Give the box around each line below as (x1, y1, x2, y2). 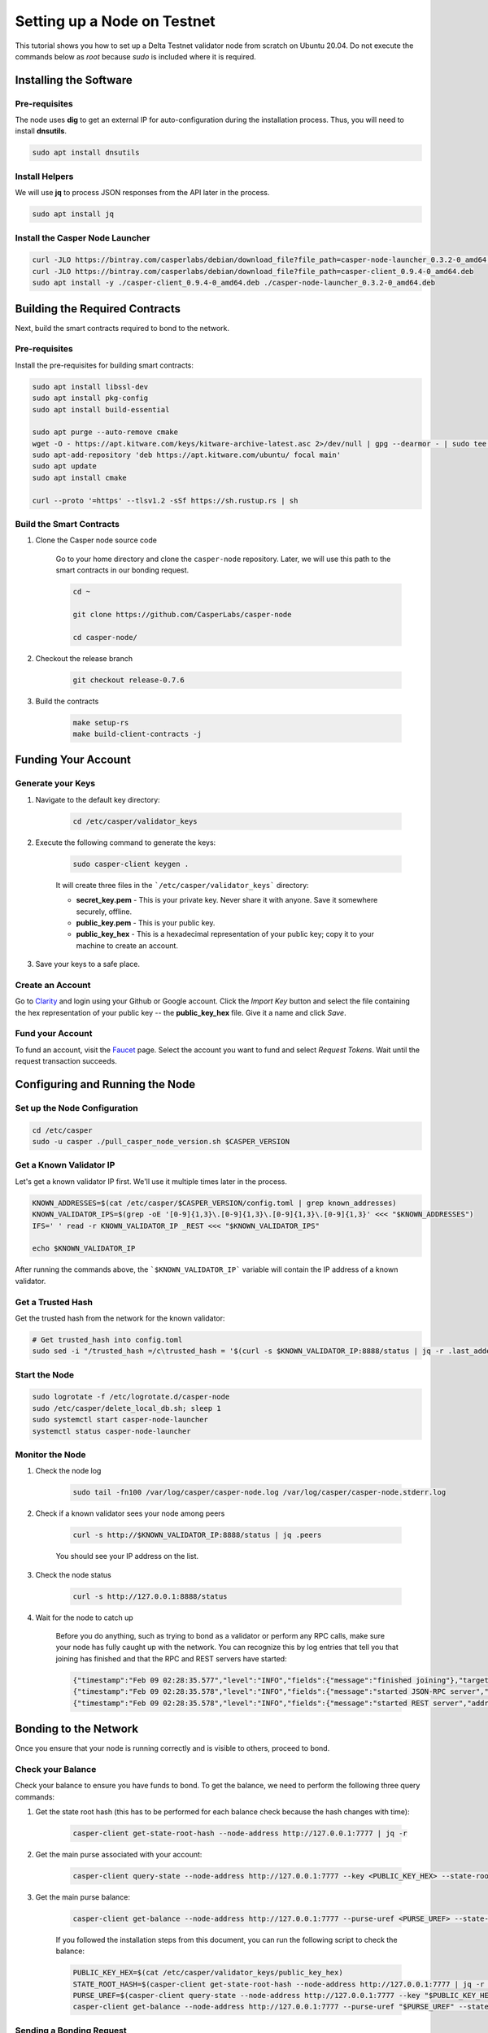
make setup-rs (72, 718, 129, 727)
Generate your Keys (15, 777, 96, 789)
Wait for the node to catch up (35, 1613, 133, 1622)
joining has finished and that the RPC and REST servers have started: (55, 1653, 288, 1663)
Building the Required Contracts (15, 302, 181, 316)
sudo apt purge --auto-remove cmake (32, 428, 179, 437)
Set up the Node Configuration (15, 1102, 138, 1113)
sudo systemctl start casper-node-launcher (32, 1415, 209, 1425)
